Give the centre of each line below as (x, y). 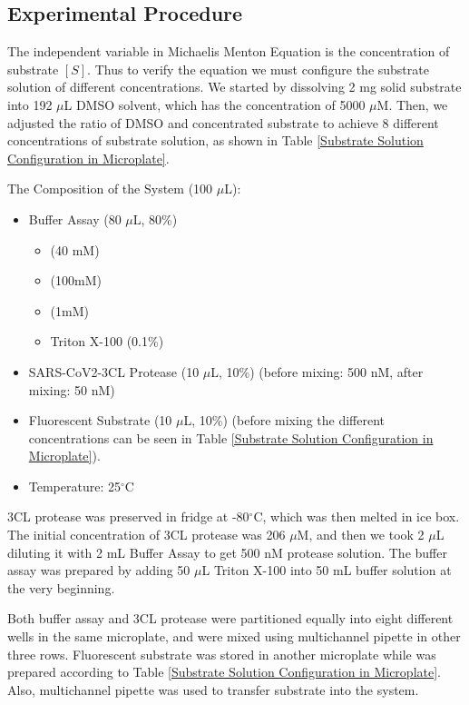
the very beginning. (61, 587)
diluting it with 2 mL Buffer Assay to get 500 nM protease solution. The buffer (227, 552)
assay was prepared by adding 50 (99, 570)
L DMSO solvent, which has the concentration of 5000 (215, 104)
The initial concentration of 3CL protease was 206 (147, 535)
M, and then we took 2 (361, 535)
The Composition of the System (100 (110, 189)
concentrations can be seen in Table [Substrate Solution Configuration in (231, 437)
